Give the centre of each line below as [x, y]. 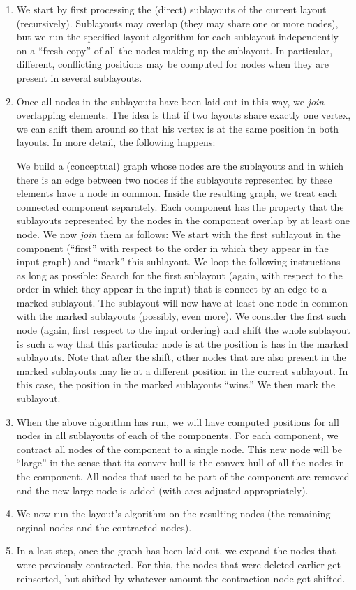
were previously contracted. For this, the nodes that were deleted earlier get [179, 564]
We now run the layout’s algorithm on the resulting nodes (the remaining [173, 514]
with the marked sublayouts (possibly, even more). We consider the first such [181, 316]
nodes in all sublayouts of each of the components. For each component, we [177, 435]
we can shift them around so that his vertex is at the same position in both [178, 128]
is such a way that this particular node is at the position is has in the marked [182, 343]
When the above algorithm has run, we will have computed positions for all [178, 421]
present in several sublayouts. [79, 77]
